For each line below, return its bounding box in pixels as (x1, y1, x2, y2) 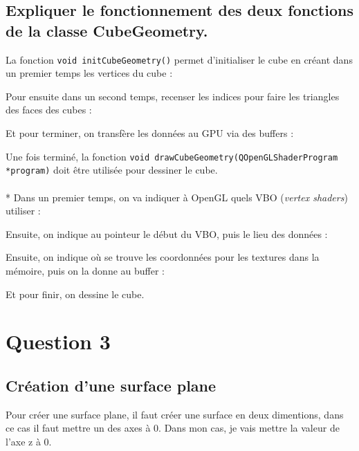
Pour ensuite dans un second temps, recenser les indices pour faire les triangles (6, 89, 340, 103)
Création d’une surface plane (6, 374, 217, 396)
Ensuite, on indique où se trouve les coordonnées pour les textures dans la (6, 250, 320, 264)
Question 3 (6, 327, 111, 356)
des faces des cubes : (6, 102, 92, 117)
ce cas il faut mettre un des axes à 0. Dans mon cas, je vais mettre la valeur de (6, 421, 340, 435)
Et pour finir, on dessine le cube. (6, 286, 145, 301)
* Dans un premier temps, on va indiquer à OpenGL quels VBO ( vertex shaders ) (6, 190, 348, 204)
